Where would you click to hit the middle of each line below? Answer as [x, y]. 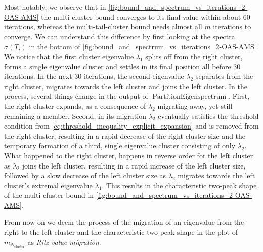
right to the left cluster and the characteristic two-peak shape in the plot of [121, 232]
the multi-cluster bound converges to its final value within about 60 [146, 16]
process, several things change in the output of [76, 96]
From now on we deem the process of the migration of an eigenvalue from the [124, 222]
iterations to [232, 27]
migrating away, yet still [195, 106]
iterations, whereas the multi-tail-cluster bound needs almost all [103, 27]
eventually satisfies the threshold [208, 116]
